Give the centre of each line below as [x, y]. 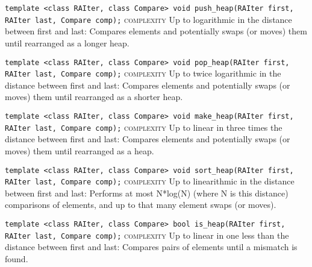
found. [17, 258]
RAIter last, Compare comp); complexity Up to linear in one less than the [147, 235]
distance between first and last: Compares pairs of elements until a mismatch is [151, 247]
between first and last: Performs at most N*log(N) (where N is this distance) [147, 193]
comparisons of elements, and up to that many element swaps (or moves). [141, 205]
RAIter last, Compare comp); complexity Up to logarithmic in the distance [148, 19]
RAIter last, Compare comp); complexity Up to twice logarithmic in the [143, 73]
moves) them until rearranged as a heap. [80, 150]
